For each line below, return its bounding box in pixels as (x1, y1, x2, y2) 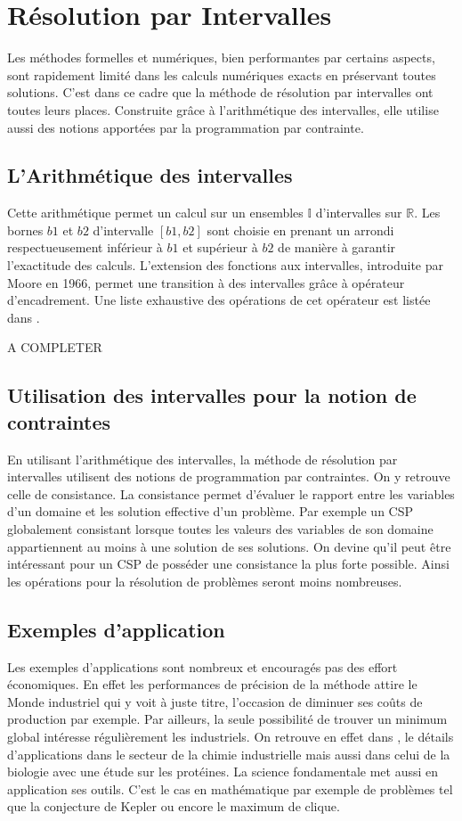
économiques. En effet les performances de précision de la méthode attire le (7, 675, 417, 694)
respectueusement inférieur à (7, 238, 163, 257)
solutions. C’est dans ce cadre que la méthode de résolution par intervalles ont (7, 83, 434, 102)
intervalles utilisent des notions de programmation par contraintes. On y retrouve (7, 467, 450, 486)
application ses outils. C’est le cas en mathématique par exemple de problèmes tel (7, 779, 453, 798)
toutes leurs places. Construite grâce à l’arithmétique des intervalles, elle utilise (7, 100, 439, 119)
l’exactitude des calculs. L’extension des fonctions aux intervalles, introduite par (7, 256, 444, 275)
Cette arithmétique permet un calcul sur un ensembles (7, 203, 304, 222)
